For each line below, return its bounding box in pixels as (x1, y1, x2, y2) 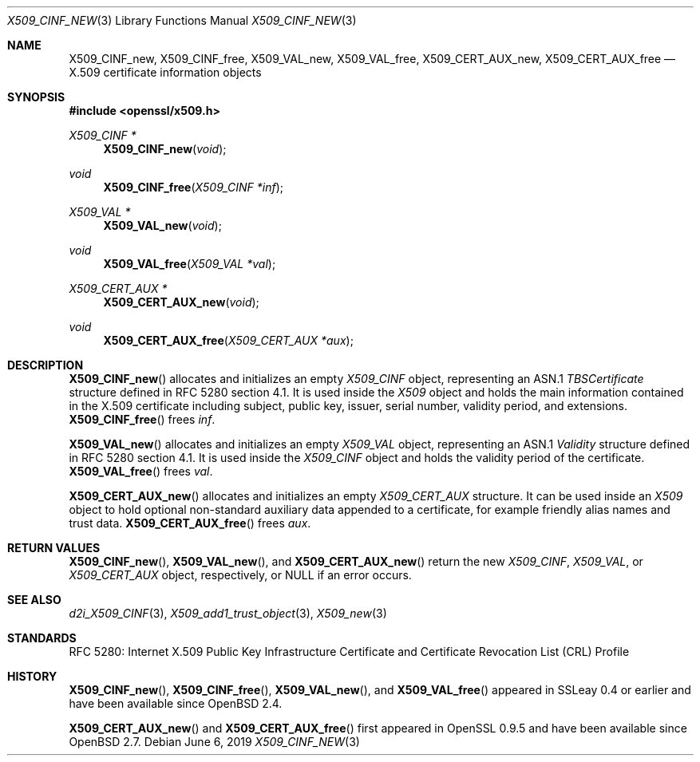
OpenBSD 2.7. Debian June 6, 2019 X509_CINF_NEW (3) (69, 735, 360, 748)
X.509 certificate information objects (69, 65, 262, 79)
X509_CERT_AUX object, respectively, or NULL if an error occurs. (69, 568, 412, 582)
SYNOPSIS (7, 90, 65, 104)
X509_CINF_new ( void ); (103, 142, 227, 156)
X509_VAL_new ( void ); (103, 219, 222, 232)
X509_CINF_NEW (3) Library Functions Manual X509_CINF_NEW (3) (7, 14, 357, 27)
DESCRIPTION (7, 358, 84, 372)
